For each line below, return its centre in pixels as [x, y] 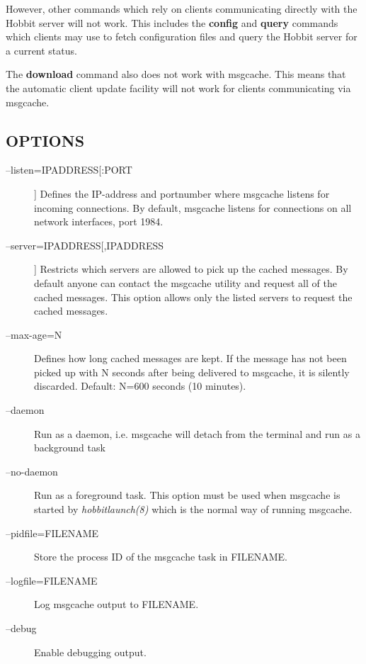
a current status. [41, 50]
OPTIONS [45, 140]
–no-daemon [32, 471]
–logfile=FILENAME [52, 580]
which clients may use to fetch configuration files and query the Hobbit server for [182, 36]
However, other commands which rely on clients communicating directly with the [182, 9]
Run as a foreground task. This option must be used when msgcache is [187, 495]
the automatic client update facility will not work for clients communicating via [178, 88]
